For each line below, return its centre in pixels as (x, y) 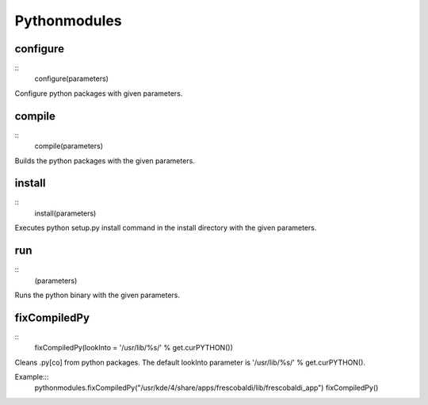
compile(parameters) (69, 146)
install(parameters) (65, 213)
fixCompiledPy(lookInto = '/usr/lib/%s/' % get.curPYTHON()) (134, 348)
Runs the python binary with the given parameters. (97, 295)
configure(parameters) (71, 78)
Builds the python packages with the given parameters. (105, 160)
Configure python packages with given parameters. (99, 93)
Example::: (32, 376)
